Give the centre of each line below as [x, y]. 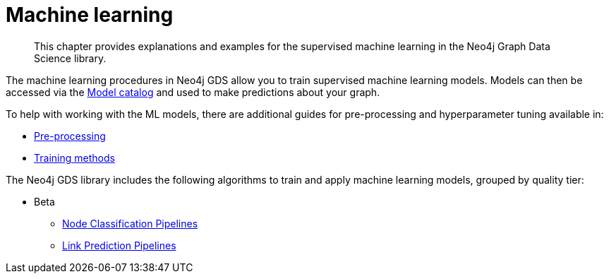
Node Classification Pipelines [130, 223]
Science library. [70, 58]
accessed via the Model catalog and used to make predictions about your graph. [193, 92]
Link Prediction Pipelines [119, 245]
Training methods [74, 158]
